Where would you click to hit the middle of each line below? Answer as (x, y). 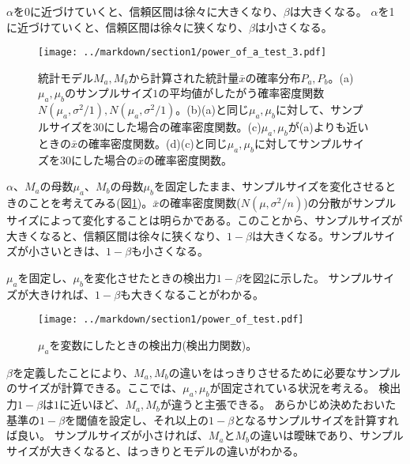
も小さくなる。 (170, 251)
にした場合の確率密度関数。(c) (182, 127)
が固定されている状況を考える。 (292, 388)
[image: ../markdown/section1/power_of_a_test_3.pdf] (182, 53)
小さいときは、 (67, 251)
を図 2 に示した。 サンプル (307, 277)
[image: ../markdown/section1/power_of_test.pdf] (171, 320)
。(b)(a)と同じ (212, 109)
